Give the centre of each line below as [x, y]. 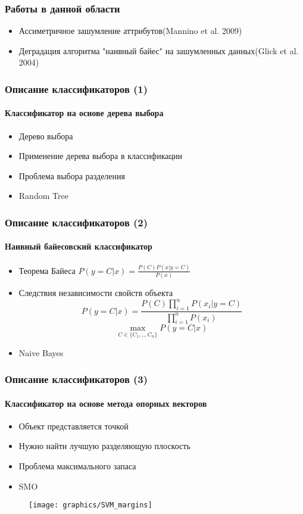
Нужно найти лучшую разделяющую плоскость [104, 446]
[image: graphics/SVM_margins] [90, 505]
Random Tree [43, 196]
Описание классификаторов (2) [76, 222]
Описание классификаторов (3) [76, 379]
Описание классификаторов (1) [76, 88]
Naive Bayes [41, 352]
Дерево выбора [46, 135]
